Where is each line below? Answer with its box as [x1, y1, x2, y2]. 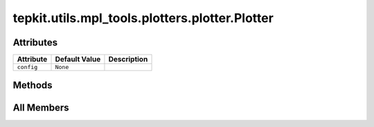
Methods [12, 79, 53, 91]
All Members [12, 101, 69, 113]
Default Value [55, 55, 101, 64]
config [17, 63, 38, 71]
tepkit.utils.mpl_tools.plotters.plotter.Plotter [12, 10, 274, 26]
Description [108, 55, 148, 64]
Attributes [12, 37, 58, 48]
